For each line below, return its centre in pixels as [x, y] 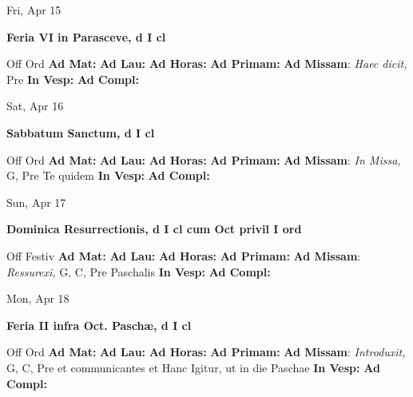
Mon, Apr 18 [38, 298]
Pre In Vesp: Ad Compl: [73, 79]
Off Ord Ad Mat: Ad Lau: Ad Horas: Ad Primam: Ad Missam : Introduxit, [206, 352]
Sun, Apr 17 [36, 202]
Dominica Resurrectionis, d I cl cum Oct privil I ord [154, 229]
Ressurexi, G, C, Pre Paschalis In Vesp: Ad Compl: [139, 271]
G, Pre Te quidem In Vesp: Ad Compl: [108, 175]
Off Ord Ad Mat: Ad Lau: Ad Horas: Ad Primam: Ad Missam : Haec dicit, [207, 64]
